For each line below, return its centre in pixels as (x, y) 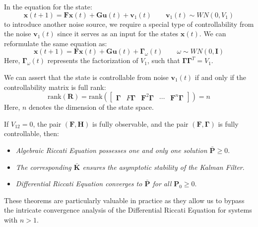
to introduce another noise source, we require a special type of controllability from (129, 24)
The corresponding (43, 167)
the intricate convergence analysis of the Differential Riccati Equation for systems (128, 210)
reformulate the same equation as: (56, 43)
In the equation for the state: (48, 6)
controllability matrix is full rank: (55, 87)
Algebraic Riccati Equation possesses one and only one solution (111, 150)
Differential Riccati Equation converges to (79, 184)
